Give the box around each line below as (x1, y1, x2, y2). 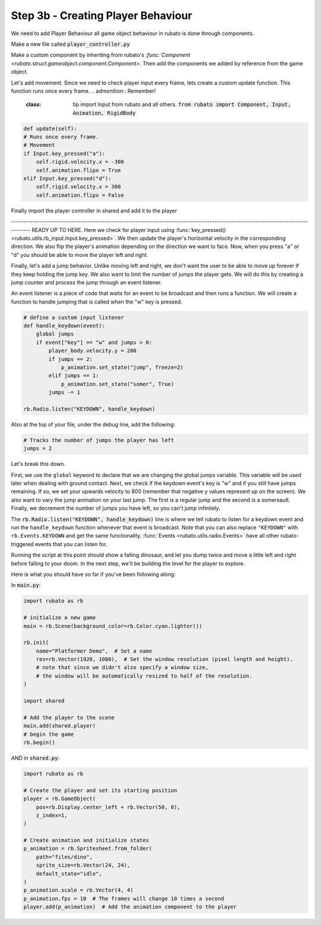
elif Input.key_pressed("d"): (23, 175, 112, 181)
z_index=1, (36, 812, 68, 819)
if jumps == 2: (48, 356, 93, 362)
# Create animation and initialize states (23, 837, 149, 844)
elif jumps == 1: (48, 372, 99, 379)
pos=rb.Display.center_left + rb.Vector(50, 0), (36, 804, 181, 810)
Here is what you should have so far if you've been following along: (11, 570, 176, 578)
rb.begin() (23, 739, 55, 746)
